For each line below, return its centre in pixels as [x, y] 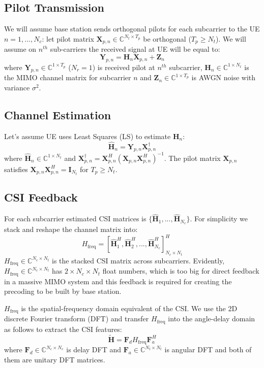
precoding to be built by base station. [63, 291]
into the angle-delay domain [212, 319]
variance [17, 88]
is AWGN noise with [224, 77]
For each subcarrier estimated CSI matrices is [75, 219]
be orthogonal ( [167, 38]
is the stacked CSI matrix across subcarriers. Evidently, [138, 260]
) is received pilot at [124, 67]
